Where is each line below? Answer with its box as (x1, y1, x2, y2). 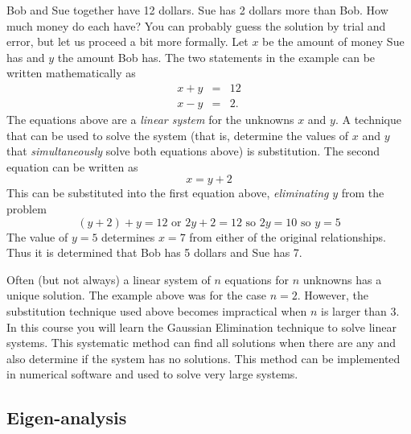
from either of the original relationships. (189, 228, 386, 245)
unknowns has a (302, 271, 382, 287)
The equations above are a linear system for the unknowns (6, 111, 294, 128)
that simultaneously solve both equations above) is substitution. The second (6, 143, 380, 159)
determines (101, 228, 155, 245)
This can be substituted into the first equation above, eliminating (6, 184, 329, 201)
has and (6, 48, 45, 65)
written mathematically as (6, 64, 136, 81)
